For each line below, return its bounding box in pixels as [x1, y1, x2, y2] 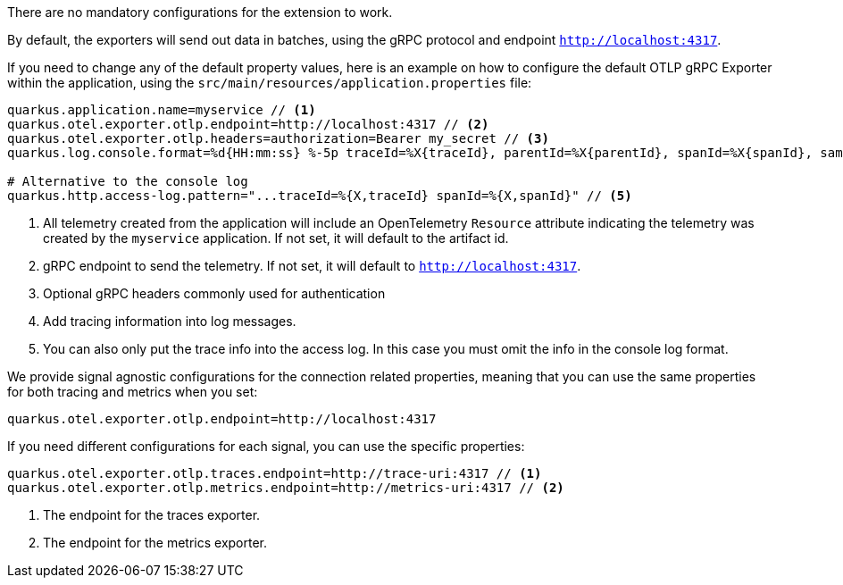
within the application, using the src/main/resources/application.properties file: [7, 75, 532, 90]
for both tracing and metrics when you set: [7, 384, 258, 399]
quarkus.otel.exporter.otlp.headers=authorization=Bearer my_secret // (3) [7, 131, 549, 146]
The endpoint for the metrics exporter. [43, 535, 268, 550]
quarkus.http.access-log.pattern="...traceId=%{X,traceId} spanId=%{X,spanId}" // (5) [7, 188, 632, 203]
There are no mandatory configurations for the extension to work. [7, 4, 393, 20]
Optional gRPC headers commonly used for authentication [43, 286, 386, 301]
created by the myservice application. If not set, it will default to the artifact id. [43, 230, 509, 246]
